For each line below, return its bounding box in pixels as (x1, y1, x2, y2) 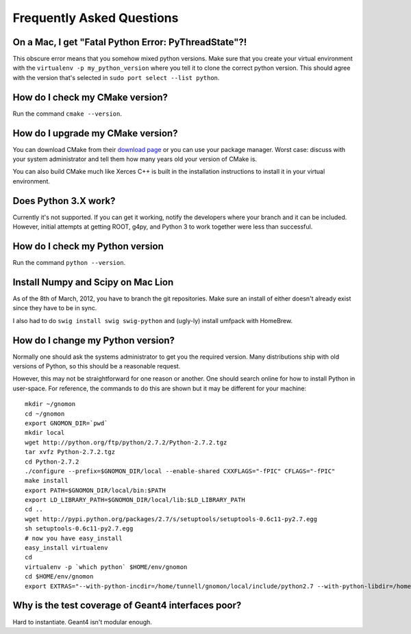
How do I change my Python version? (12, 334, 175, 346)
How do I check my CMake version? (12, 91, 168, 103)
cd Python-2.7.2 (25, 457, 79, 466)
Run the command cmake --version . (12, 110, 123, 118)
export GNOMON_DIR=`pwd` (25, 419, 108, 427)
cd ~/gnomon (25, 409, 65, 418)
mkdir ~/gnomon (25, 401, 76, 408)
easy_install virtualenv (25, 544, 108, 552)
